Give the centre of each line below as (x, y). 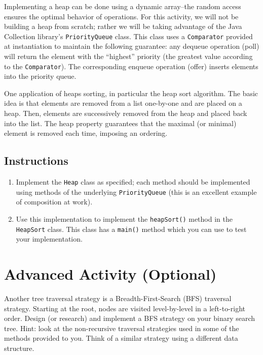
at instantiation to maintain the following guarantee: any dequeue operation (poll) (132, 46)
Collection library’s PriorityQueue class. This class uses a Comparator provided (128, 36)
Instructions (36, 160)
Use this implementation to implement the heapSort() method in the (124, 218)
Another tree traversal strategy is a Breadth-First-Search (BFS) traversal (118, 298)
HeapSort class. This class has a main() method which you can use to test (131, 229)
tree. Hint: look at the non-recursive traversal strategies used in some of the (122, 328)
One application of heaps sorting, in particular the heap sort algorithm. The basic (131, 93)
